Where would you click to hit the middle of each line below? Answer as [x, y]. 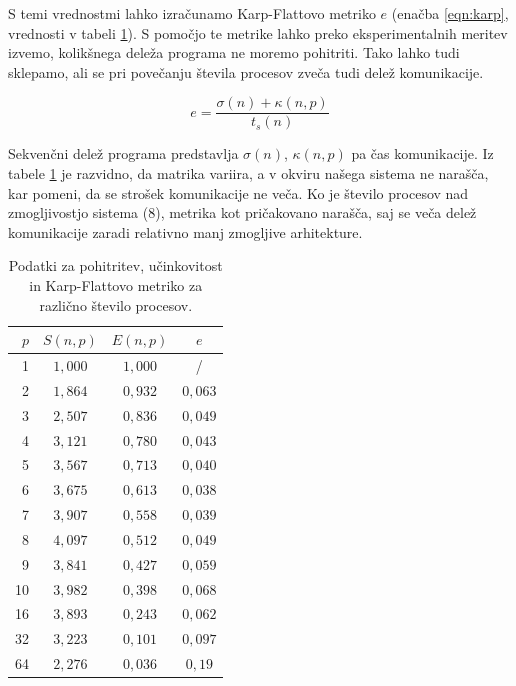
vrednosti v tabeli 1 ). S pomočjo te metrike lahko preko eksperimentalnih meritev [258, 32]
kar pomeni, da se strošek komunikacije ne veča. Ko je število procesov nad [238, 192]
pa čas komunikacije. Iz [422, 153]
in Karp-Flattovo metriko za [116, 285]
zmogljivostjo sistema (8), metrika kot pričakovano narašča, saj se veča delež [242, 212]
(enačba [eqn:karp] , [450, 13]
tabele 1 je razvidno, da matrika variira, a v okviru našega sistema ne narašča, [248, 173]
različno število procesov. [116, 304]
